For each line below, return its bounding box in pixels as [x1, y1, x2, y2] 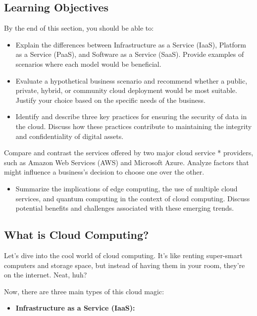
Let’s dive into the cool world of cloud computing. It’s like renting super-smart [4, 250, 243, 260]
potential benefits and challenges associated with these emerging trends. [15, 203, 234, 213]
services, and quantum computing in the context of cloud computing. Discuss [15, 193, 250, 203]
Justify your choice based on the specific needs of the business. [15, 94, 206, 105]
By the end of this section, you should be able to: [4, 23, 154, 33]
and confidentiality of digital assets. [15, 131, 124, 141]
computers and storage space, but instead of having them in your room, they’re [4, 260, 245, 270]
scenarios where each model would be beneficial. [15, 58, 161, 69]
